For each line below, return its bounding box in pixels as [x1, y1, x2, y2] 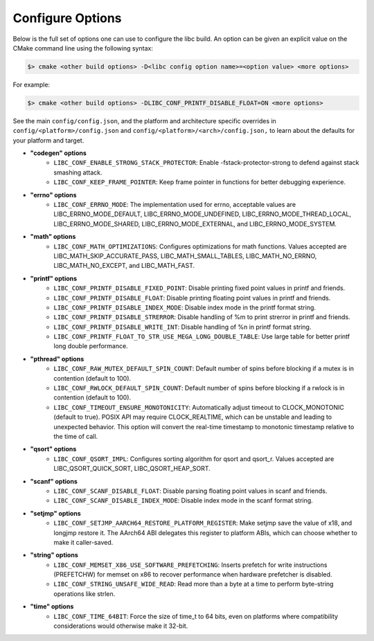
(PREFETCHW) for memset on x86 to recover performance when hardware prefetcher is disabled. [53, 570, 332, 579]
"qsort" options [30, 445, 77, 453]
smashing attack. [53, 168, 103, 177]
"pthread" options [30, 354, 84, 363]
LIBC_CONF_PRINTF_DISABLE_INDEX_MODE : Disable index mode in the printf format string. [53, 303, 317, 312]
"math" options [30, 233, 76, 241]
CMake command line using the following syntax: [12, 44, 154, 52]
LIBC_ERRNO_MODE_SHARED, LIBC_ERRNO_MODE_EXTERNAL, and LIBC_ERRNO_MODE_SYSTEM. [53, 219, 337, 228]
